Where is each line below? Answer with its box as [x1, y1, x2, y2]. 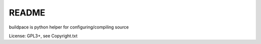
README [9, 7, 45, 18]
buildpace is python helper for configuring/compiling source [9, 24, 129, 30]
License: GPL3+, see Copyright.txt [9, 33, 78, 39]
